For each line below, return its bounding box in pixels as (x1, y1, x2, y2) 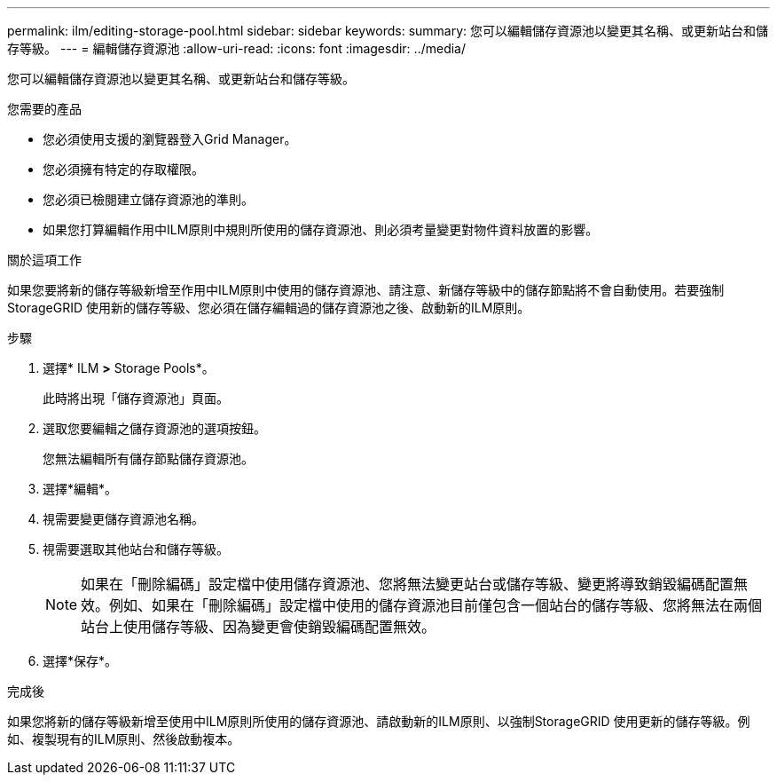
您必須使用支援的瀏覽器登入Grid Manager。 (43, 131, 297, 146)
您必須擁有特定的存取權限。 (43, 162, 204, 177)
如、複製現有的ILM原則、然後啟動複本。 (7, 731, 240, 746)
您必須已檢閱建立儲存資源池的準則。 (43, 192, 254, 207)
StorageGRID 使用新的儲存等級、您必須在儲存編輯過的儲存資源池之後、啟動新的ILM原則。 (7, 300, 530, 315)
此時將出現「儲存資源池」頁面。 (43, 391, 229, 406)
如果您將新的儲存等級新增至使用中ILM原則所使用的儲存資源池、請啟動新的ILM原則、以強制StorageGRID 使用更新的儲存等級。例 (7, 714, 750, 729)
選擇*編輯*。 (43, 481, 118, 496)
